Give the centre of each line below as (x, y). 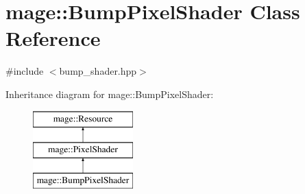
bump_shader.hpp (98, 71)
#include (25, 71)
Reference (53, 38)
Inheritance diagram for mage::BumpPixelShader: (110, 94)
